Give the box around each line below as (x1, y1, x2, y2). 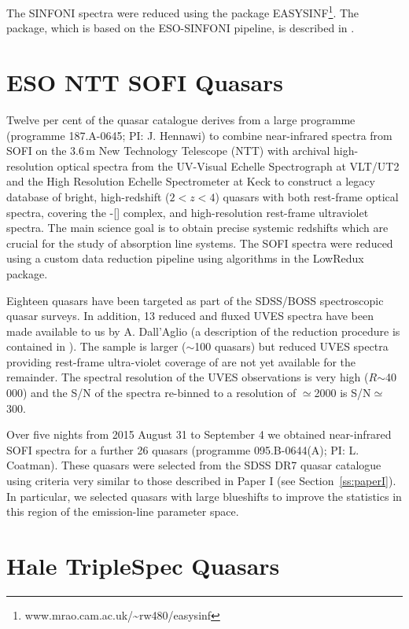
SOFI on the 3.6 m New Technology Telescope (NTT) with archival (6, 142, 330, 159)
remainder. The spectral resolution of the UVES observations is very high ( (6, 369, 369, 385)
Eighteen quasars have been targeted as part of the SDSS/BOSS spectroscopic (6, 292, 384, 308)
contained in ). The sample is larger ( (6, 338, 186, 355)
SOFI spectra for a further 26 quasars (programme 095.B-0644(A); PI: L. (6, 441, 359, 458)
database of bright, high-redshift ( (6, 188, 170, 204)
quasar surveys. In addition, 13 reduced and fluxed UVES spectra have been (6, 307, 374, 324)
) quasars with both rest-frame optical (215, 188, 399, 204)
